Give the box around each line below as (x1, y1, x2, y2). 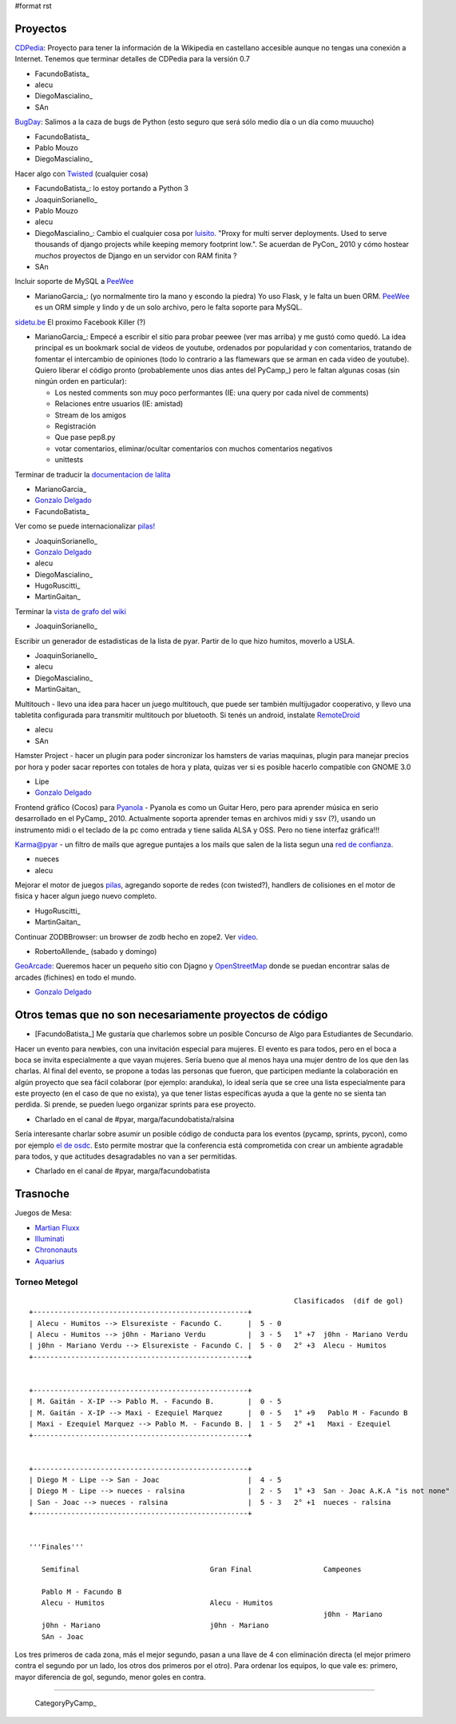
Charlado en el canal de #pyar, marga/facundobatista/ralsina (34, 1114, 235, 1123)
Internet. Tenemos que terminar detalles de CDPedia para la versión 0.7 (14, 54, 251, 64)
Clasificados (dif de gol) (294, 1296, 404, 1305)
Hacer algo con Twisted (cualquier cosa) (14, 169, 149, 178)
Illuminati (34, 1234, 65, 1243)
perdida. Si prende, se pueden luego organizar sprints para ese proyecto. (14, 1099, 256, 1109)
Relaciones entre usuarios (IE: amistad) (54, 399, 184, 409)
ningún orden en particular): (34, 377, 127, 386)
